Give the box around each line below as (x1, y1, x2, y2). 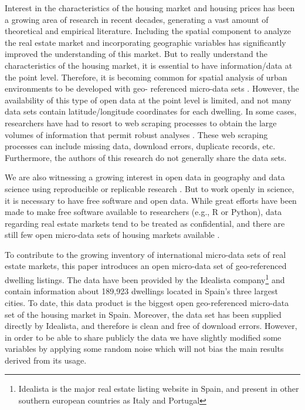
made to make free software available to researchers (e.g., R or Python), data (5, 206, 282, 218)
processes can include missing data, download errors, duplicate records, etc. (5, 140, 276, 152)
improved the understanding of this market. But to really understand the (5, 48, 267, 60)
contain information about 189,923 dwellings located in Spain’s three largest (5, 285, 278, 297)
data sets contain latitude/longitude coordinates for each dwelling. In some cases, (5, 105, 297, 117)
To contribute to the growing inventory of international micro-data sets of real (5, 248, 286, 260)
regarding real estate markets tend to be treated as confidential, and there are (5, 217, 285, 229)
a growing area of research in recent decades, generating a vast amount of (5, 13, 269, 25)
